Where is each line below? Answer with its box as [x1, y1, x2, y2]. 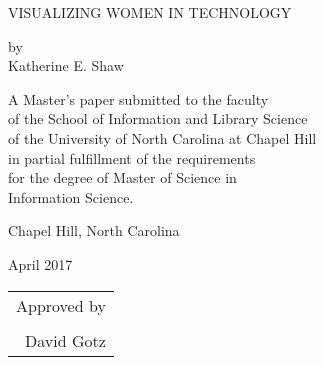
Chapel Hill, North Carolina [8, 220, 180, 241]
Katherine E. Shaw [8, 55, 124, 76]
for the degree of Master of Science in [8, 167, 237, 188]
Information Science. [8, 186, 134, 207]
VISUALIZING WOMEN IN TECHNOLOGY [8, 2, 292, 22]
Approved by [16, 293, 106, 317]
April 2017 [8, 253, 73, 274]
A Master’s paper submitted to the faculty [8, 88, 269, 109]
